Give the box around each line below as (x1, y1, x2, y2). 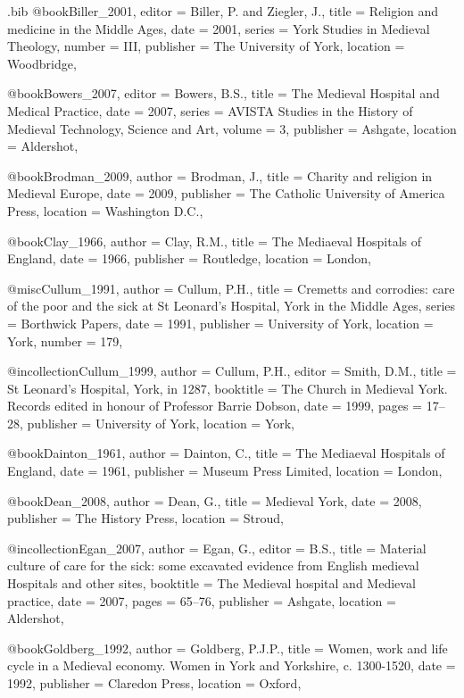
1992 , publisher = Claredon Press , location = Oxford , (7, 674, 302, 692)
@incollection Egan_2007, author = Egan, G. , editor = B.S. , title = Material (7, 538, 427, 557)
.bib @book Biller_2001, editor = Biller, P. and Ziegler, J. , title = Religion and (7, 2, 439, 20)
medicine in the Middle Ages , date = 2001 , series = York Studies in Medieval (7, 19, 430, 37)
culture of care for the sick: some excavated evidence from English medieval (7, 556, 419, 575)
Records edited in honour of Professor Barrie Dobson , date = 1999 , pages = (7, 396, 422, 415)
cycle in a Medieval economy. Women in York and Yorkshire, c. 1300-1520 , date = (7, 656, 456, 675)
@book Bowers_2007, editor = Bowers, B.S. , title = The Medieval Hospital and (7, 84, 440, 103)
